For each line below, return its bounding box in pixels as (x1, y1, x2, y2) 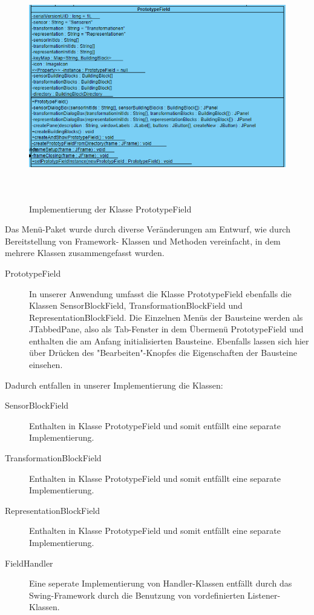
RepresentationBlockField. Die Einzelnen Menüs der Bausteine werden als (29, 311, 303, 323)
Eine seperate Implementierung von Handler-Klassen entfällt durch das (29, 577, 292, 590)
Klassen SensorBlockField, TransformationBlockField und (29, 299, 243, 312)
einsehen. (29, 358, 63, 371)
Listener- (247, 588, 281, 601)
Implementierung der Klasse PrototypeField (29, 202, 192, 215)
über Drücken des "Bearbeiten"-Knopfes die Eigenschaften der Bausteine (29, 346, 297, 359)
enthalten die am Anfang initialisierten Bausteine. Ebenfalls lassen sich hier (29, 334, 309, 347)
